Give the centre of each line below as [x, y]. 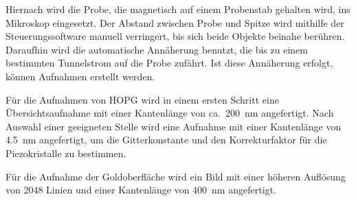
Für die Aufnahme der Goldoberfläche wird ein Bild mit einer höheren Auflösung [176, 176]
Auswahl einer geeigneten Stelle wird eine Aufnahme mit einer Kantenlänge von [174, 126]
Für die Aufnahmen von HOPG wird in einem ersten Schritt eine [142, 99]
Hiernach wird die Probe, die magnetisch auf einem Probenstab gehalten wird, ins [178, 9]
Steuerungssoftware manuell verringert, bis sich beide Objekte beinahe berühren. [175, 36]
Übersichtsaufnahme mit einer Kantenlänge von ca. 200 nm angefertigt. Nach [170, 113]
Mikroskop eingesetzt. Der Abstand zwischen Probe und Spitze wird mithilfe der [175, 22]
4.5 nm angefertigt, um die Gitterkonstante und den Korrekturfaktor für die [166, 140]
